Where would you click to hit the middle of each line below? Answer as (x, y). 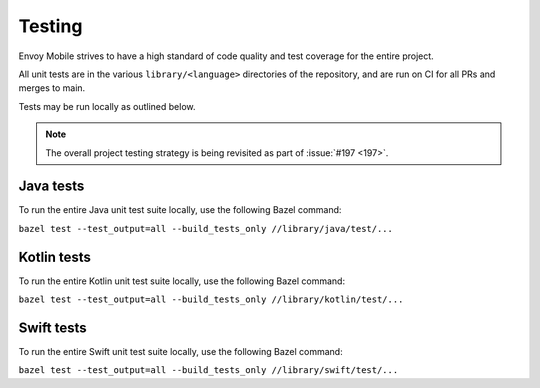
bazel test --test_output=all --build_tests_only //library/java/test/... (206, 228)
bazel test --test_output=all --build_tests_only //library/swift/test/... (208, 370)
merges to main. (52, 88)
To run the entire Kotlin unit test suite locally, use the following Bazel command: (181, 281)
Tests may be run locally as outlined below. (107, 106)
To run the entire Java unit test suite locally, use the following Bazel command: (180, 210)
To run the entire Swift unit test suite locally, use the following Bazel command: (181, 351)
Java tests (51, 186)
